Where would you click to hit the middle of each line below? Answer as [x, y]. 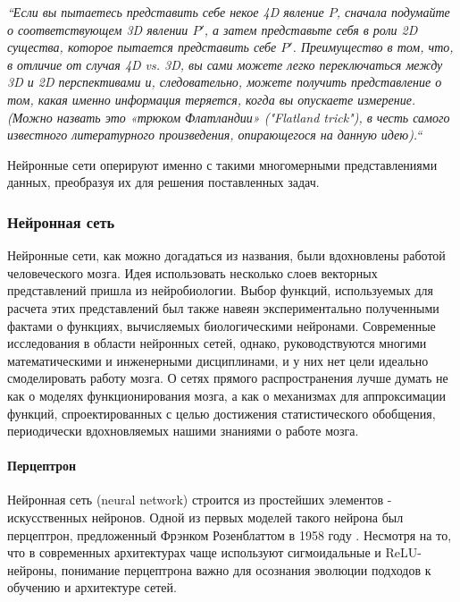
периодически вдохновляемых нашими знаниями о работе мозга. [183, 431]
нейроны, [32, 569]
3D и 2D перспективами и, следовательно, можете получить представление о [225, 82]
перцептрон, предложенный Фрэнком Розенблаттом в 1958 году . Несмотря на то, [230, 534]
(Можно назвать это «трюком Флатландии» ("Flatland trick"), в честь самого [229, 117]
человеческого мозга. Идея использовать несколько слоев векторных [192, 272]
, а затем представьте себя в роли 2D [311, 29]
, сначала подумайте [393, 12]
